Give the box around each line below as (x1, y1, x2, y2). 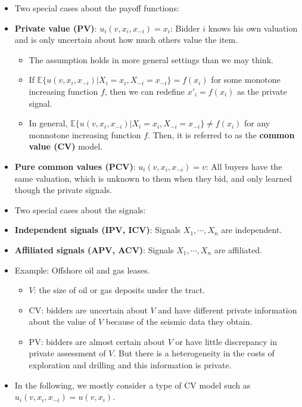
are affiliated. (214, 243, 262, 256)
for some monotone (211, 73, 281, 86)
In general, (29, 117, 68, 129)
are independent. (221, 223, 282, 236)
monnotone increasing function (29, 128, 141, 141)
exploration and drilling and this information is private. (29, 359, 232, 371)
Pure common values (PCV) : (14, 160, 136, 172)
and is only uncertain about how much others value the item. (14, 33, 238, 46)
